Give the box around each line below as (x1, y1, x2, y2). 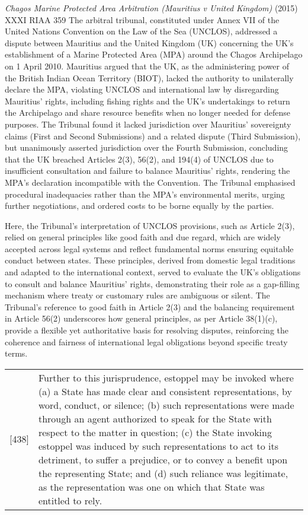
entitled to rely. (38, 493, 102, 507)
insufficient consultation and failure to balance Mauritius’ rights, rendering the (5, 164, 290, 177)
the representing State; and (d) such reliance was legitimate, (38, 466, 288, 480)
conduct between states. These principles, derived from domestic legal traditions (5, 254, 296, 266)
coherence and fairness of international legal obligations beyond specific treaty (5, 335, 288, 348)
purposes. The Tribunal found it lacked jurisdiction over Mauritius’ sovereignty (5, 117, 291, 130)
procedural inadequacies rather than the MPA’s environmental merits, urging (5, 187, 285, 200)
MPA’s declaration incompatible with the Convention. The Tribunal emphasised (5, 176, 296, 188)
